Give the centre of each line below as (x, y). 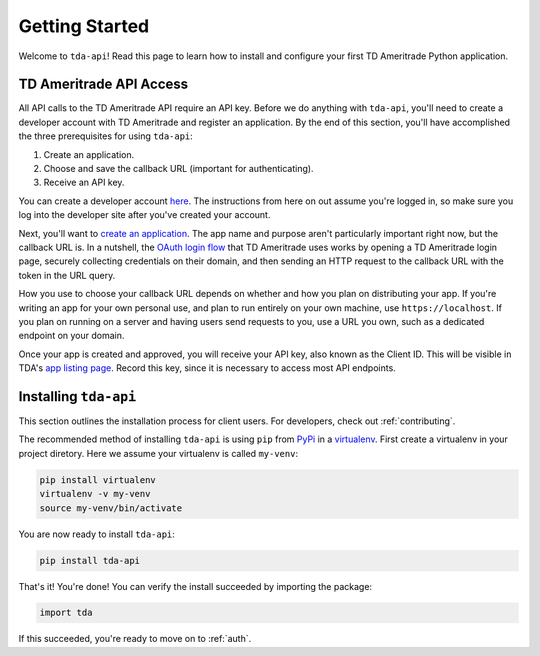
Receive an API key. (84, 182)
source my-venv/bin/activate (111, 508)
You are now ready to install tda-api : (96, 534)
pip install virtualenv (98, 479)
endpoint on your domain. (71, 336)
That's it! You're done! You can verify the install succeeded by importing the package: (195, 586)
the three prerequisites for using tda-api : (106, 136)
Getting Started (84, 26)
